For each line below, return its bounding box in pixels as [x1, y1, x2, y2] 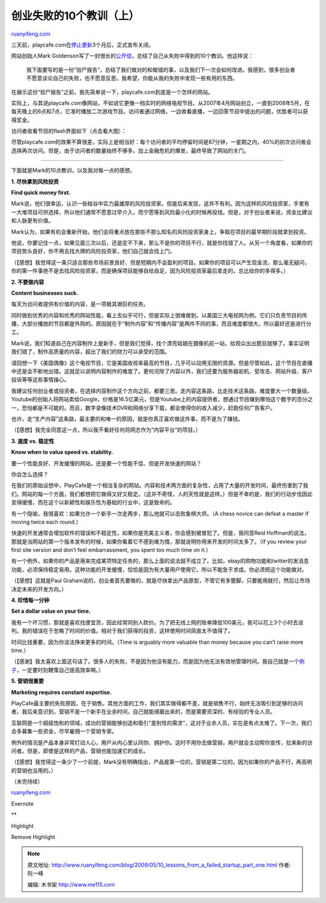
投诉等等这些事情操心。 [11, 376, 69, 383]
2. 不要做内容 [11, 278, 45, 285]
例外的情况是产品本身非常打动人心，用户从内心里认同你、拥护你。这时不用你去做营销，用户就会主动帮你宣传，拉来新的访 [11, 739, 313, 746]
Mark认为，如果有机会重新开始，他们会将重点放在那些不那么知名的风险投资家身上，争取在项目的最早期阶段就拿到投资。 [11, 228, 310, 235]
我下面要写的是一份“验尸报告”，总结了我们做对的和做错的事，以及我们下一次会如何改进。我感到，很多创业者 [26, 66, 296, 73]
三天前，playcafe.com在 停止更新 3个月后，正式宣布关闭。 [11, 41, 154, 48]
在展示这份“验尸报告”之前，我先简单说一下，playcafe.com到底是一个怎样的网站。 [11, 88, 214, 95]
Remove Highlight [11, 833, 56, 841]
